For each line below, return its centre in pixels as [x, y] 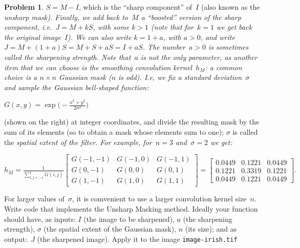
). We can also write [100, 37]
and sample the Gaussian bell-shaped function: [77, 87]
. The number [164, 47]
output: [16, 239]
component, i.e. [28, 27]
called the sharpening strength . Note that [68, 57]
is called [245, 132]
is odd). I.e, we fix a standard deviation [180, 77]
